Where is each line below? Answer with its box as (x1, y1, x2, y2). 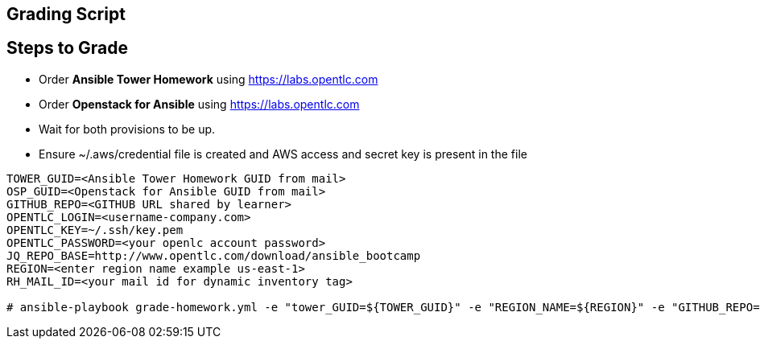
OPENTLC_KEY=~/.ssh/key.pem (6, 223, 184, 236)
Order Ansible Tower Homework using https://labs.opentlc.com (39, 72, 378, 86)
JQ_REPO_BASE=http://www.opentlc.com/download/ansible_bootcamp (6, 248, 421, 262)
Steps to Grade (6, 38, 129, 59)
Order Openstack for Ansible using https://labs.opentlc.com (39, 97, 360, 111)
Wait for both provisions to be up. (39, 121, 216, 136)
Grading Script (6, 4, 126, 24)
